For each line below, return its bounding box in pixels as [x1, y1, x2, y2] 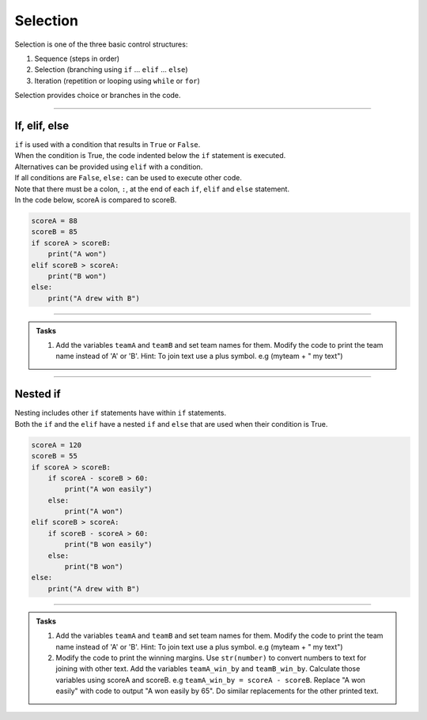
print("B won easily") [64, 540, 153, 549]
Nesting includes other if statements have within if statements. [14, 408, 227, 418]
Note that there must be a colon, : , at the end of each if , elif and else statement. [14, 184, 290, 194]
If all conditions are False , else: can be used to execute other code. [14, 173, 243, 183]
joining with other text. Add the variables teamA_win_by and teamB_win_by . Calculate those [55, 664, 361, 673]
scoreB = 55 [31, 451, 78, 461]
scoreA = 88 [31, 216, 78, 225]
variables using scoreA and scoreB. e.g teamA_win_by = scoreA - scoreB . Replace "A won [55, 675, 365, 684]
